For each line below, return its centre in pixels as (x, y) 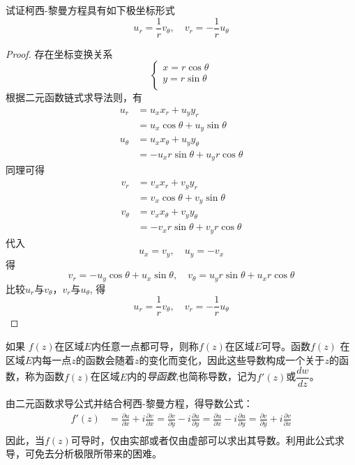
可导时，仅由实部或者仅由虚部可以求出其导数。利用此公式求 (207, 440)
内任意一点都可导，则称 (145, 346)
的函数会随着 (105, 359)
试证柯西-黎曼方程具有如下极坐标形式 (90, 10)
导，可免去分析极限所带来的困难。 (84, 453)
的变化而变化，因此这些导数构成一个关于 (232, 359)
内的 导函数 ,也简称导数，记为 (192, 376)
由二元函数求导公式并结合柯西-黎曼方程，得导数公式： (129, 403)
